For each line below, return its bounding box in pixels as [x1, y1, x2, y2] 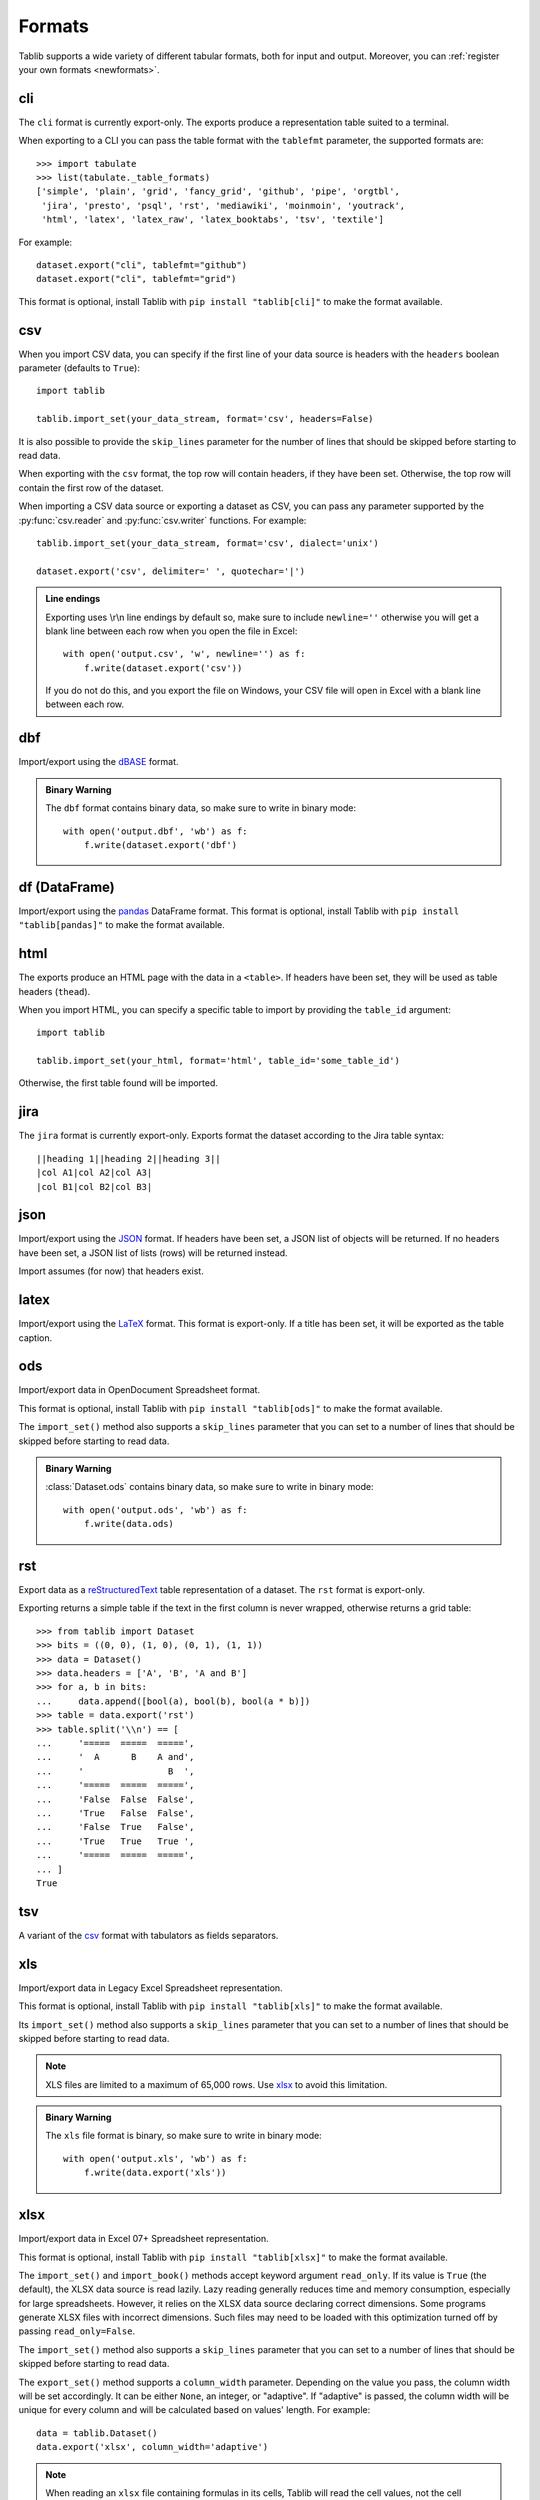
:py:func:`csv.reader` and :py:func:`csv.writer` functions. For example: [18, 514, 307, 526]
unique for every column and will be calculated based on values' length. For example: [18, 2404, 371, 2416]
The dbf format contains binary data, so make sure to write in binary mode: [45, 802, 357, 814]
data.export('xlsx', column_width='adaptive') [36, 2441, 269, 2453]
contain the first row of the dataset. [18, 481, 164, 494]
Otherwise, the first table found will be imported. [18, 1077, 219, 1089]
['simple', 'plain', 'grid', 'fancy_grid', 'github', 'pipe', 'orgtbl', [36, 186, 400, 197]
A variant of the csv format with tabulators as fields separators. [18, 1929, 279, 1941]
